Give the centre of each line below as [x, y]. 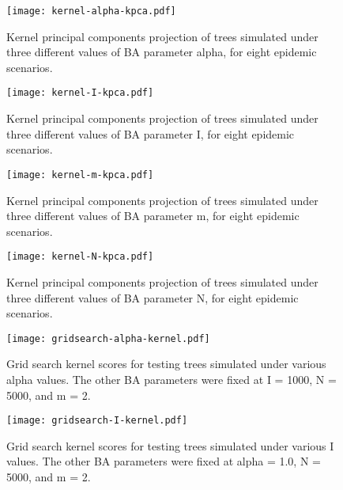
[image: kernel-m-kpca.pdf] [80, 175]
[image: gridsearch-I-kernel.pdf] [97, 421]
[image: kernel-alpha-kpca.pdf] [91, 11]
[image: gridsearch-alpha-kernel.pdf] [108, 338]
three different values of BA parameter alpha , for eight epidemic [162, 52]
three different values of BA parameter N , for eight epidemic [153, 297]
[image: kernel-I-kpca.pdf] [80, 93]
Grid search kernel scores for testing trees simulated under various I [170, 445]
